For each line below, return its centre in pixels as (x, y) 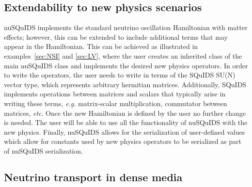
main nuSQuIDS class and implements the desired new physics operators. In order (126, 65)
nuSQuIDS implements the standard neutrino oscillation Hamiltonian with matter (126, 27)
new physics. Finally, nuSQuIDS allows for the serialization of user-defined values (125, 132)
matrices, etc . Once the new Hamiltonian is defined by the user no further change (125, 113)
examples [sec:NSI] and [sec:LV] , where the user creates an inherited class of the (123, 55)
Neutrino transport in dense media (93, 177)
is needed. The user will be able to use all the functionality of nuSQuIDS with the (126, 122)
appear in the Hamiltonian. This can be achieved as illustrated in (101, 46)
